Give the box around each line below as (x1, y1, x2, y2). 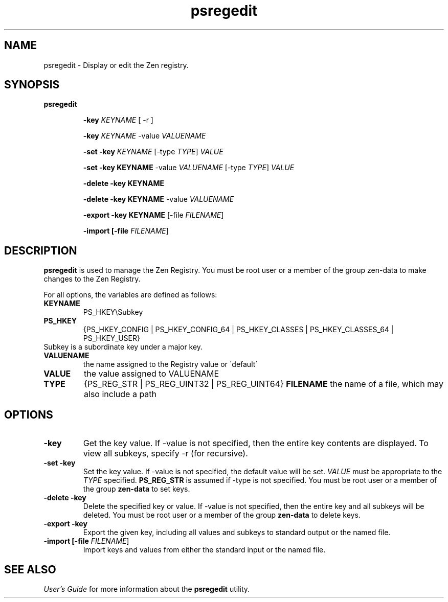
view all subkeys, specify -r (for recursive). (83, 448, 248, 459)
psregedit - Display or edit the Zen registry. (43, 60, 189, 70)
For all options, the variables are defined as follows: (43, 290, 217, 299)
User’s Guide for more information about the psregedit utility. (43, 584, 250, 593)
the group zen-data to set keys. (83, 484, 190, 494)
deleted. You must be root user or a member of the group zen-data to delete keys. (83, 511, 361, 520)
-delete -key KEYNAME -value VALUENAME (83, 195, 234, 204)
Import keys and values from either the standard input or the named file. (83, 545, 326, 554)
